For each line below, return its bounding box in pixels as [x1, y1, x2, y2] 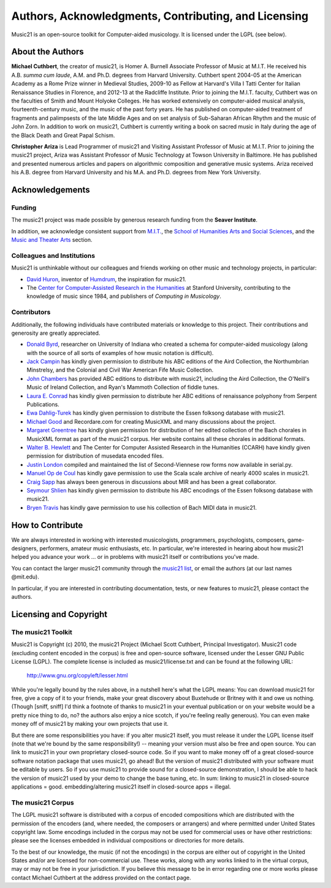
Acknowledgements [11, 184, 90, 195]
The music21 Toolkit [11, 628, 73, 636]
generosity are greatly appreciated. [11, 329, 101, 337]
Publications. [26, 401, 59, 408]
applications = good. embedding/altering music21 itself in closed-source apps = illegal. [11, 783, 231, 790]
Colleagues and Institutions [11, 251, 95, 260]
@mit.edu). [11, 573, 39, 580]
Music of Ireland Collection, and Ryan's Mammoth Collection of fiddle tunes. [26, 384, 219, 391]
